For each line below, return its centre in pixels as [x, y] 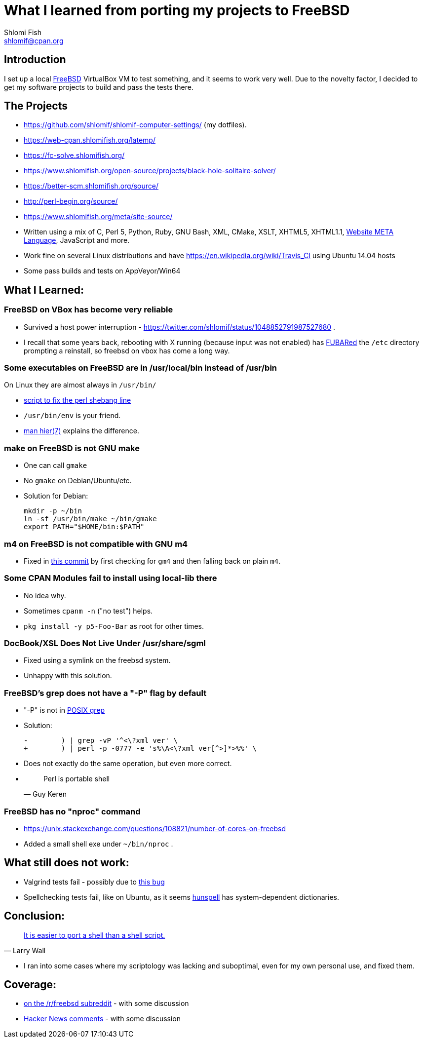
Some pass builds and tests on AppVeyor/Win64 [102, 271]
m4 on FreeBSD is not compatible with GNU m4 [96, 544]
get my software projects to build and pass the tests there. [99, 87]
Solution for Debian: [56, 496]
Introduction [35, 60]
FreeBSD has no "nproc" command [72, 811]
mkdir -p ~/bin [53, 511]
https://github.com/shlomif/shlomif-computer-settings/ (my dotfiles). [135, 125]
